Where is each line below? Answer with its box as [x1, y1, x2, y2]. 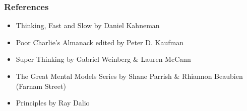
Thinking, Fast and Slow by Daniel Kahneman [16, 20, 160, 31]
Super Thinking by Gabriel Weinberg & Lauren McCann [16, 54, 191, 64]
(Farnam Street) [16, 80, 66, 91]
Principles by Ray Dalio [16, 97, 90, 108]
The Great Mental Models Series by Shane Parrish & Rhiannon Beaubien [16, 71, 243, 81]
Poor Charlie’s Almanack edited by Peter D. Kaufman [16, 37, 183, 47]
